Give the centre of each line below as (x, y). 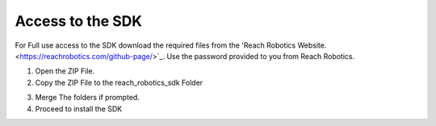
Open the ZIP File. (65, 71)
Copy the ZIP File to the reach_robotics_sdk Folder (119, 82)
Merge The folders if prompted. (88, 98)
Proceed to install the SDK (79, 108)
